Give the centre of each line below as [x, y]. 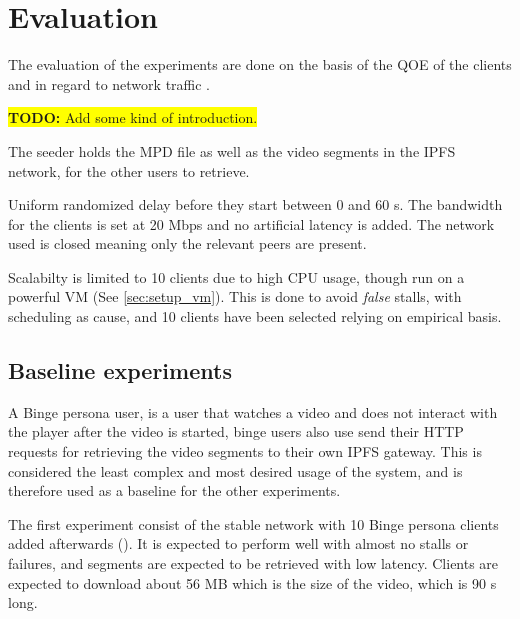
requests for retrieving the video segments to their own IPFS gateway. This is [245, 451]
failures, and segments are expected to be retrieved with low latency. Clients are [253, 563]
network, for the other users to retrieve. [129, 170]
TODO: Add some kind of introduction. [133, 117]
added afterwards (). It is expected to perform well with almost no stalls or [238, 543]
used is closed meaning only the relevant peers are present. [187, 243]
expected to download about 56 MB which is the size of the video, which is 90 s [252, 582]
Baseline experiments [120, 370]
